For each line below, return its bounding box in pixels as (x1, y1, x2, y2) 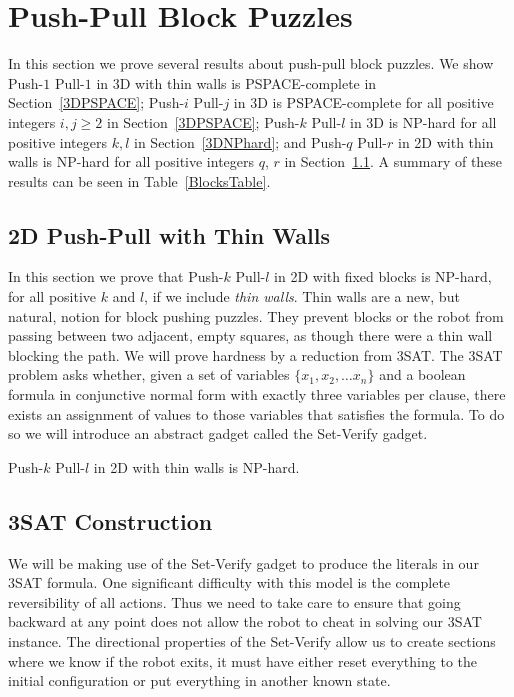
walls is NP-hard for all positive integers (8, 151, 255, 172)
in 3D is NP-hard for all (350, 111, 497, 132)
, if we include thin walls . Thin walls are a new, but (144, 286, 460, 307)
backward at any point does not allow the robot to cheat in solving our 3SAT (8, 611, 482, 632)
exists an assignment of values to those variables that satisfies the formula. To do (8, 403, 505, 424)
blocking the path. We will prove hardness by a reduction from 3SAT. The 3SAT (8, 344, 503, 365)
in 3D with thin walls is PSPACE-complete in (96, 72, 377, 93)
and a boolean (379, 364, 466, 385)
